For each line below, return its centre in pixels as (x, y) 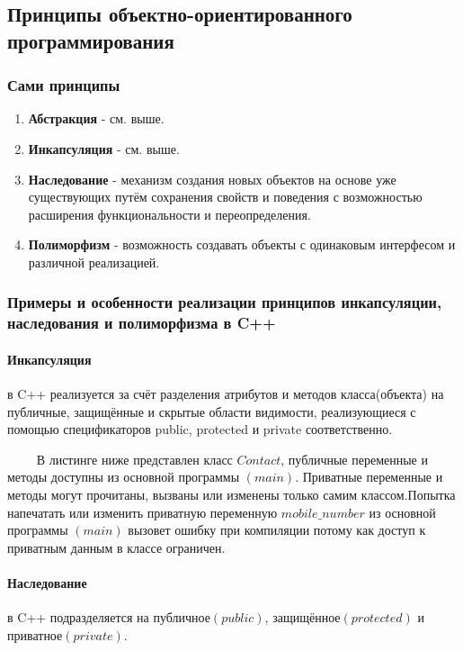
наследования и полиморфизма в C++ (142, 323)
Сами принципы (64, 85)
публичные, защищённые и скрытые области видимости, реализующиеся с (212, 411)
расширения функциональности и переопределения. (169, 214)
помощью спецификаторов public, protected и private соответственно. (200, 429)
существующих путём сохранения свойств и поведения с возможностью (225, 197)
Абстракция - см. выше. (96, 118)
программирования (91, 40)
